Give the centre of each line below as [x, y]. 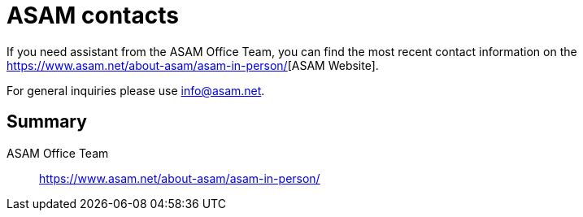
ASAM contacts [93, 15]
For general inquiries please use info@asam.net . [136, 90]
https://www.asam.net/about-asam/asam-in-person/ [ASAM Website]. [193, 65]
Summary [47, 122]
